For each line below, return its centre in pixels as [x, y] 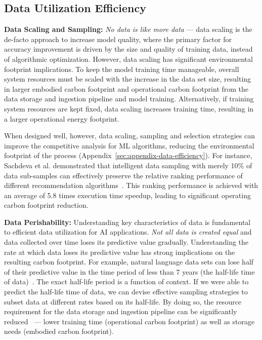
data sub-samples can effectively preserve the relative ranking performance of [123, 175]
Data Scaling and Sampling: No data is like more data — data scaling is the [128, 29]
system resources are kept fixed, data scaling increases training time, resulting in [129, 108]
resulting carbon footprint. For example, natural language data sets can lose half [129, 262]
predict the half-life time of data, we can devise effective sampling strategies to [126, 292]
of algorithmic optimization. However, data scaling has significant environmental [128, 59]
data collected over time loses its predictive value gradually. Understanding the [126, 242]
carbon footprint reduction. [46, 205]
